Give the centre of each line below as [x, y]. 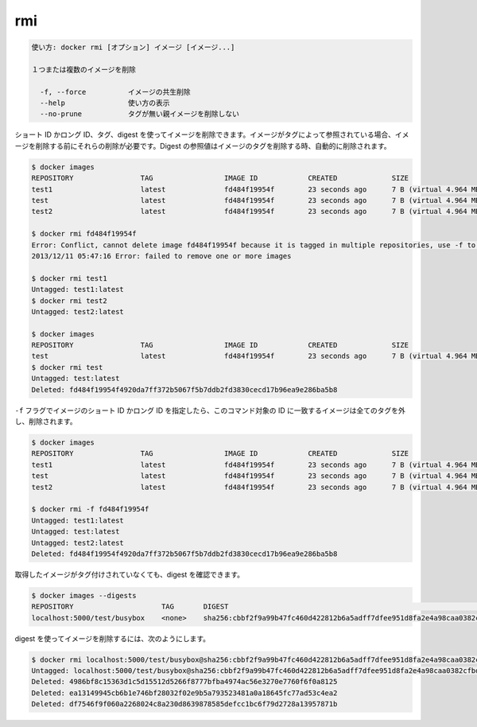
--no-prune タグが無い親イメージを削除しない [140, 114]
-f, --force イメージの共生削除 [115, 92]
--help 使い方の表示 [105, 103]
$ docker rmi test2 [69, 301]
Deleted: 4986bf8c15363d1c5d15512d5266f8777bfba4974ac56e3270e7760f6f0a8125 [184, 682]
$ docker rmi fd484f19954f [84, 234]
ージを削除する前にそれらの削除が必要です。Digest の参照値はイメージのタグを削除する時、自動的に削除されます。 [203, 146]
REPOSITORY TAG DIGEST [130, 607]
